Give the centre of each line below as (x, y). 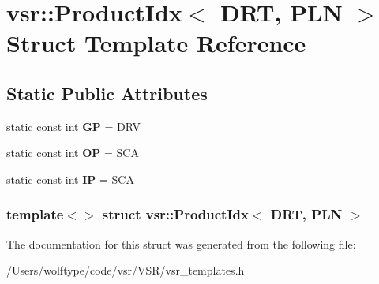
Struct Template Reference (156, 43)
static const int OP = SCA (73, 153)
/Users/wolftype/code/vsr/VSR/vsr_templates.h (126, 270)
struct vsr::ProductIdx (175, 214)
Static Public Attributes (107, 93)
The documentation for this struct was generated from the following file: (181, 243)
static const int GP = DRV (74, 126)
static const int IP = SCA (70, 179)
